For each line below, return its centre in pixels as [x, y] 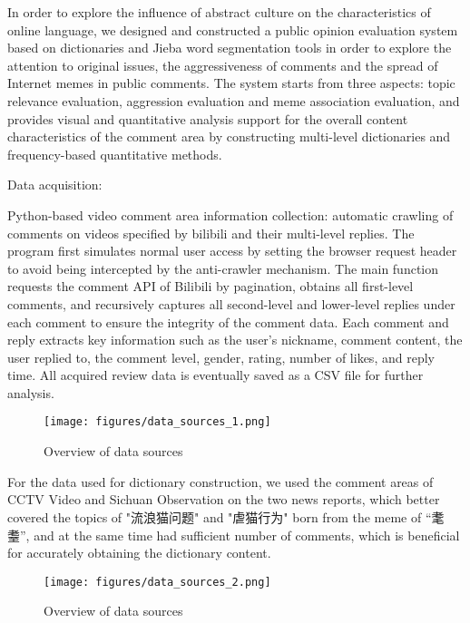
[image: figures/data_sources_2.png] [157, 582]
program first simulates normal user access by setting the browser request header [232, 251]
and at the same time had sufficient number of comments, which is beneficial [247, 535]
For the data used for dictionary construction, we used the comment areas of [220, 481]
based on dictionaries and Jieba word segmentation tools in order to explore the [230, 48]
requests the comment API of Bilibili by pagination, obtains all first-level [211, 286]
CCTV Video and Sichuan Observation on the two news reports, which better [224, 499]
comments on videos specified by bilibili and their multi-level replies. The [211, 233]
